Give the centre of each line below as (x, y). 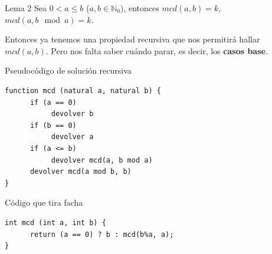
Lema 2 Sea (26, 8)
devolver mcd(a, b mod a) (102, 160)
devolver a (72, 137)
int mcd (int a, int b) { (55, 222)
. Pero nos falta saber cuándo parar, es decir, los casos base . (157, 50)
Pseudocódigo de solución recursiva (68, 70)
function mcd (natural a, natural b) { (83, 90)
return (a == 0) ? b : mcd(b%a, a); (102, 234)
